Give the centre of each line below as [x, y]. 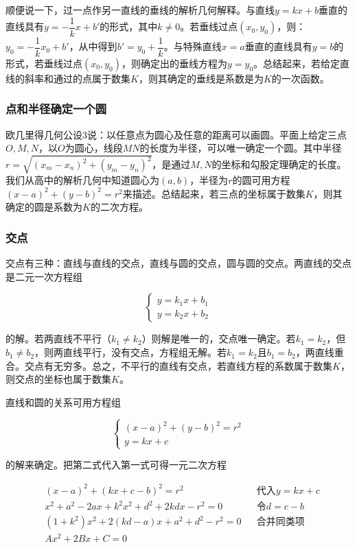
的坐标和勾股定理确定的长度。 [279, 164]
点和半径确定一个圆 [56, 109]
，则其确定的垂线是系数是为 [201, 78]
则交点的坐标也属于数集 [58, 379]
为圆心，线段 [94, 148]
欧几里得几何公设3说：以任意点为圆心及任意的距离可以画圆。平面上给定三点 [176, 134]
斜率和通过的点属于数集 [77, 78]
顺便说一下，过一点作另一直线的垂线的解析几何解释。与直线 [140, 10]
